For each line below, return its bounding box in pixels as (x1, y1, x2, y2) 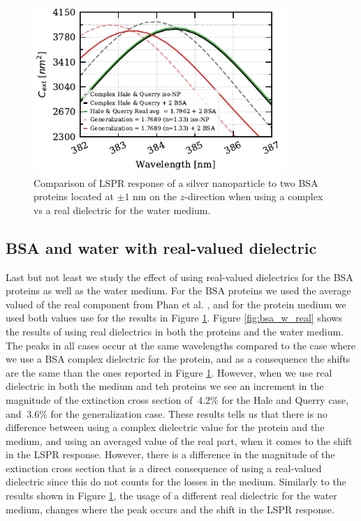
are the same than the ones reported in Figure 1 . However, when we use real (6, 365, 332, 379)
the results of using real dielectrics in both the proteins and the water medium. (6, 324, 344, 338)
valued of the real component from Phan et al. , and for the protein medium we (6, 296, 346, 311)
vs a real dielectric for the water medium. (34, 202, 211, 217)
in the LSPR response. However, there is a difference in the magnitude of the (6, 447, 335, 462)
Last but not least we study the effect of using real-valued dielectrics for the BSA (6, 269, 353, 284)
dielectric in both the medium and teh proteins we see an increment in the (6, 379, 324, 393)
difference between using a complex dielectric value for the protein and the (6, 420, 325, 435)
